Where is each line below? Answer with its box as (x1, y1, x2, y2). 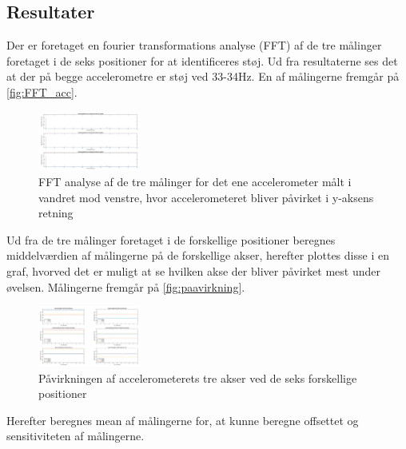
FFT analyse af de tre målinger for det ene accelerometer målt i (38, 173, 352, 189)
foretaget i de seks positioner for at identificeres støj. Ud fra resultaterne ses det (6, 52, 398, 69)
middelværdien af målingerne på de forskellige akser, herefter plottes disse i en (6, 247, 389, 264)
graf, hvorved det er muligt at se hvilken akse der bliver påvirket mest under (6, 262, 380, 279)
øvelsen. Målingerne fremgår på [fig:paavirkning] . (6, 278, 245, 295)
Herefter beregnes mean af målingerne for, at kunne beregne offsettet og (6, 411, 359, 428)
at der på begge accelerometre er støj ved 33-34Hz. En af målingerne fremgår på (6, 68, 400, 85)
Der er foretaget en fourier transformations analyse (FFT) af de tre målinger (6, 37, 382, 54)
